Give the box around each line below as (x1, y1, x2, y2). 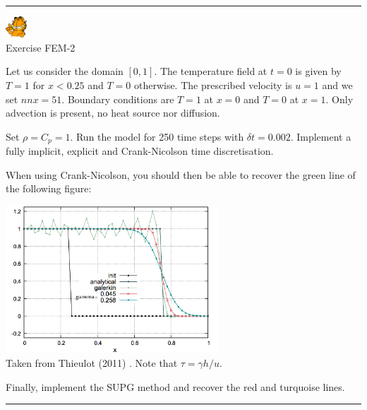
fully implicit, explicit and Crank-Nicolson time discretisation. (6, 143, 274, 158)
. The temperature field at (154, 64, 267, 78)
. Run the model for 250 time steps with (70, 129, 244, 143)
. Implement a (290, 129, 351, 143)
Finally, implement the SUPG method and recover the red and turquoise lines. (6, 379, 345, 394)
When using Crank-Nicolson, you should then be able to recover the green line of (6, 167, 356, 182)
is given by (295, 64, 342, 78)
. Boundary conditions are (61, 91, 174, 106)
